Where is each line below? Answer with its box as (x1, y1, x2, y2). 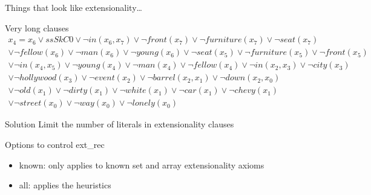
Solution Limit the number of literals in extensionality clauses (5, 118, 234, 130)
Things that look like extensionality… (5, 1, 142, 13)
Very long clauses (5, 21, 69, 34)
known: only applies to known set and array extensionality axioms (19, 158, 264, 171)
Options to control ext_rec (5, 138, 105, 150)
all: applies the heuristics (19, 179, 111, 191)
